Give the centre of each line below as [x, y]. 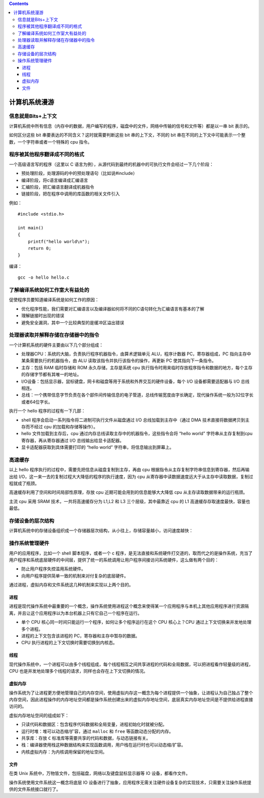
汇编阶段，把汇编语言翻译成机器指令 [58, 187]
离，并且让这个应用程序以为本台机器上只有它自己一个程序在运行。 [75, 613]
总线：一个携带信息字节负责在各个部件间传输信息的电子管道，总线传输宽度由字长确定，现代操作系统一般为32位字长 [137, 395]
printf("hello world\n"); [59, 242]
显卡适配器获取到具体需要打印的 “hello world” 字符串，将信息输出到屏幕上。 [98, 447]
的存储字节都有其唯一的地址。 [51, 374]
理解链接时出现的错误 [43, 315]
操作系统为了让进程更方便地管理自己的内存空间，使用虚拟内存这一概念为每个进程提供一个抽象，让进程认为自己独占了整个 [131, 693]
